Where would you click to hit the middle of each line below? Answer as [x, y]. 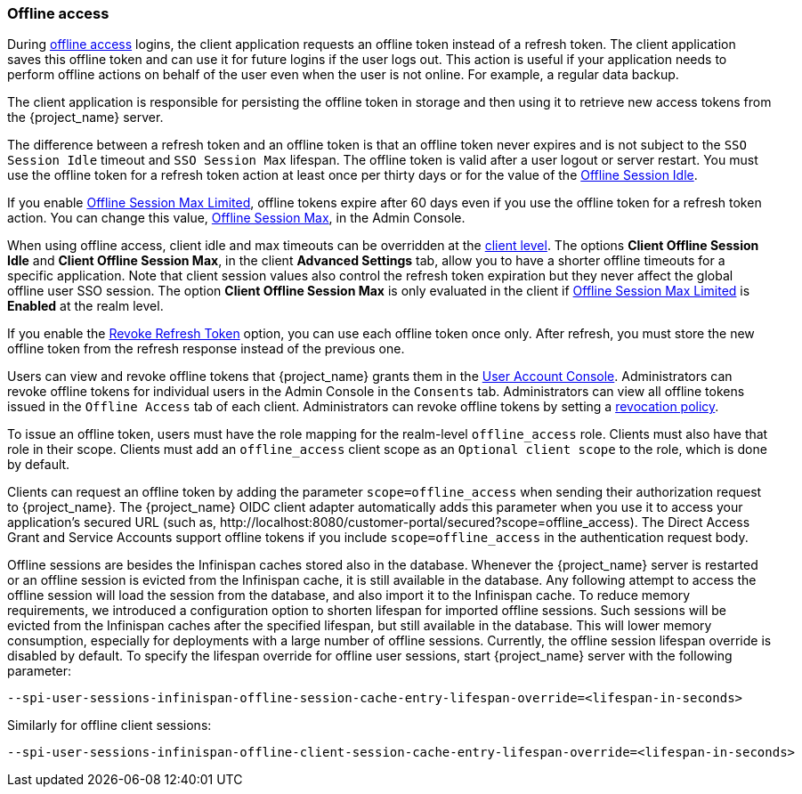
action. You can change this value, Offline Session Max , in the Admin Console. [236, 218]
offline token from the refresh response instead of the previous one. [206, 349]
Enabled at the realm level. [85, 306]
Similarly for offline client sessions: [109, 725]
